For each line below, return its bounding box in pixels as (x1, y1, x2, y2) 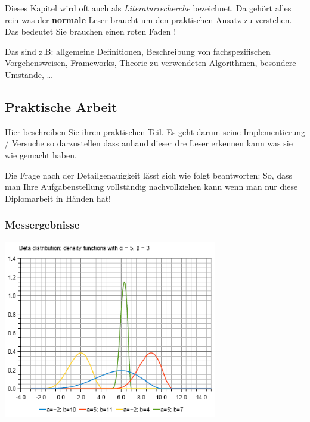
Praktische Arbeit (5, 97, 117, 115)
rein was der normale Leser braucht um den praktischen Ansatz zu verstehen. (5, 13, 292, 26)
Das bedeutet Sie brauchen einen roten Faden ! (5, 25, 176, 37)
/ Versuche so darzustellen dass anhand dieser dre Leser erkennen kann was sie (5, 137, 293, 149)
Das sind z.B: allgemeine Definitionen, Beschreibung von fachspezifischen (5, 45, 271, 57)
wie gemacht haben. (5, 148, 77, 161)
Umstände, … (5, 68, 52, 80)
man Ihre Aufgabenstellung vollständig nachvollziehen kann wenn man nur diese (5, 180, 298, 193)
